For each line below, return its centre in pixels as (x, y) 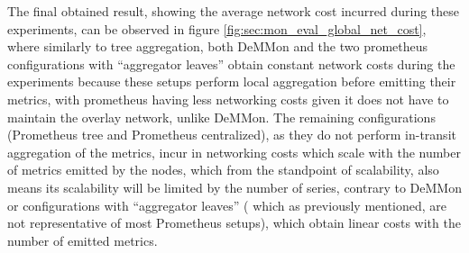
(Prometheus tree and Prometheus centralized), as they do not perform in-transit (232, 135)
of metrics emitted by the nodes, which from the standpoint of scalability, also (223, 170)
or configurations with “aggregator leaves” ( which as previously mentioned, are (227, 205)
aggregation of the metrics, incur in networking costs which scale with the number (234, 152)
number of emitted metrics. (83, 240)
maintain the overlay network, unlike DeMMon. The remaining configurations (221, 117)
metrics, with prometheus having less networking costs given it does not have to (228, 99)
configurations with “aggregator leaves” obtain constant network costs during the (231, 63)
